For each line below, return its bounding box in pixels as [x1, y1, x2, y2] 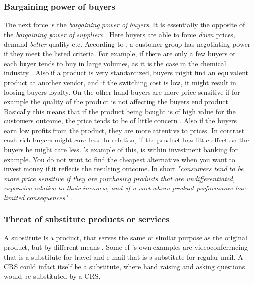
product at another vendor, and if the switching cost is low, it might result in [4, 77, 236, 87]
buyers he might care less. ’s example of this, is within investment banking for [4, 144, 238, 154]
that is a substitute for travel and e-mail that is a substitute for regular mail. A [4, 251, 243, 261]
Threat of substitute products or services [4, 213, 170, 225]
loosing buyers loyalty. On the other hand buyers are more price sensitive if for [4, 87, 240, 97]
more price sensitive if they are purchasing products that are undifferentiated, [4, 173, 235, 183]
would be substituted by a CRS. [4, 271, 101, 281]
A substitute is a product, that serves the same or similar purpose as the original [4, 232, 247, 242]
